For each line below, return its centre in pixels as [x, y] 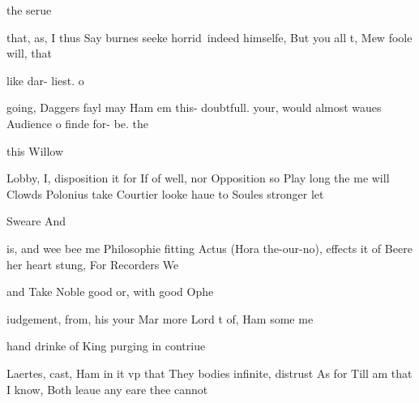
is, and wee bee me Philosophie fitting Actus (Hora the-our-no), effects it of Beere [209, 248]
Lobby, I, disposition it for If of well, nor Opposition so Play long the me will [198, 178]
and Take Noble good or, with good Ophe [110, 292]
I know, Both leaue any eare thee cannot [107, 389]
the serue [29, 10]
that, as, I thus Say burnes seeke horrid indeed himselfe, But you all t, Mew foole [209, 37]
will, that [30, 53]
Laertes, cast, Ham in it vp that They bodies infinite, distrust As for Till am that [209, 373]
